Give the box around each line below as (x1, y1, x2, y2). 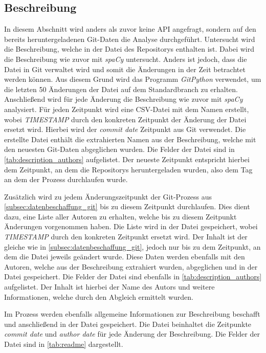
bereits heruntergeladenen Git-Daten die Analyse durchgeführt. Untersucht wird (4, 33, 255, 44)
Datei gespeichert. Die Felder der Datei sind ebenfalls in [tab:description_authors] (4, 271, 262, 282)
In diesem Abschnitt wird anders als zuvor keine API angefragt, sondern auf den (4, 24, 256, 34)
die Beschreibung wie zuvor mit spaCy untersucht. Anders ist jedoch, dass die (4, 53, 247, 64)
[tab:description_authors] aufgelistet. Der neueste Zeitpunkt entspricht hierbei (4, 153, 250, 164)
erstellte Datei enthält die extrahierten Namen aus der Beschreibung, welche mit (4, 134, 256, 144)
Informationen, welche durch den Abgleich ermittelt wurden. (4, 291, 194, 302)
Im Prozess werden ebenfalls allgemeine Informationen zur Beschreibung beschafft (4, 308, 260, 319)
